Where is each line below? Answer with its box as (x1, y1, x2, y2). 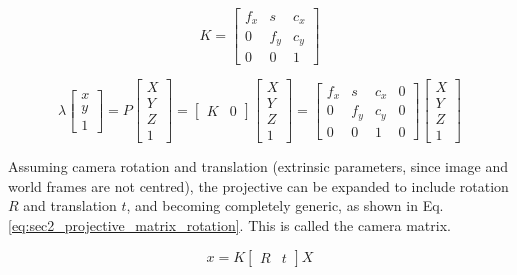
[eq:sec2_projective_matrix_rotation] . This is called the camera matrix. (8, 214, 451, 235)
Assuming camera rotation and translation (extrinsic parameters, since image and (8, 156, 509, 177)
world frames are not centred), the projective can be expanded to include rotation (8, 175, 509, 196)
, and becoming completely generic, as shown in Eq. (126, 195, 444, 216)
